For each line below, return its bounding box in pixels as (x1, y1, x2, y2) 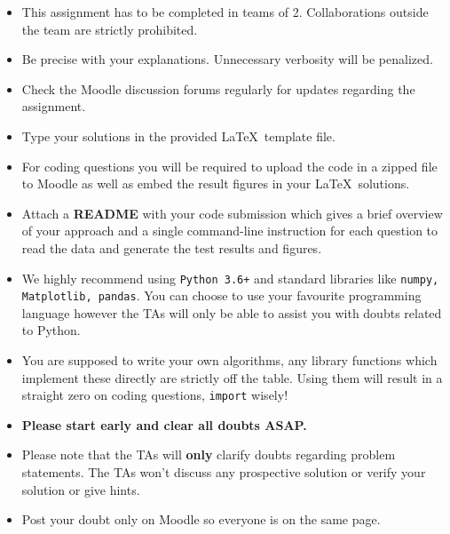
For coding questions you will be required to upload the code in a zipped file (21, 156, 438, 175)
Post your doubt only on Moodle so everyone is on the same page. (21, 510, 381, 529)
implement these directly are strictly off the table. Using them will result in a (21, 368, 443, 387)
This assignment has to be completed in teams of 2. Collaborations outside (21, 3, 429, 20)
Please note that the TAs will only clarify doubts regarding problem (21, 445, 396, 464)
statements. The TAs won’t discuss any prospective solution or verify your (21, 463, 426, 482)
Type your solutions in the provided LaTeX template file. (21, 126, 336, 145)
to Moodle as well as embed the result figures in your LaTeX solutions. (21, 174, 410, 193)
